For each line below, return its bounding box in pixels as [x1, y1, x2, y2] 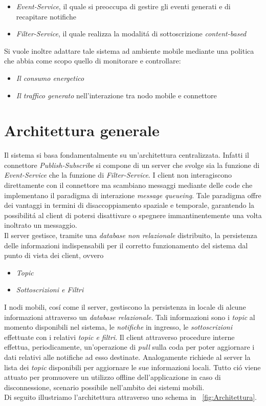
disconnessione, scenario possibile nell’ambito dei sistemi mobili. [4, 381, 205, 392]
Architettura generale [4, 120, 160, 141]
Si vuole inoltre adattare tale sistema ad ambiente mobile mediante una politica [4, 45, 254, 56]
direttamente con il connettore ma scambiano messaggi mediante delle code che [4, 180, 253, 190]
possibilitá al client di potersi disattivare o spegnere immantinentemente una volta [4, 209, 262, 220]
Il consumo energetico [16, 72, 84, 83]
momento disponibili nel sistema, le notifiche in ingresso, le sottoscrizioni [4, 322, 233, 332]
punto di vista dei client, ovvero [4, 250, 104, 261]
